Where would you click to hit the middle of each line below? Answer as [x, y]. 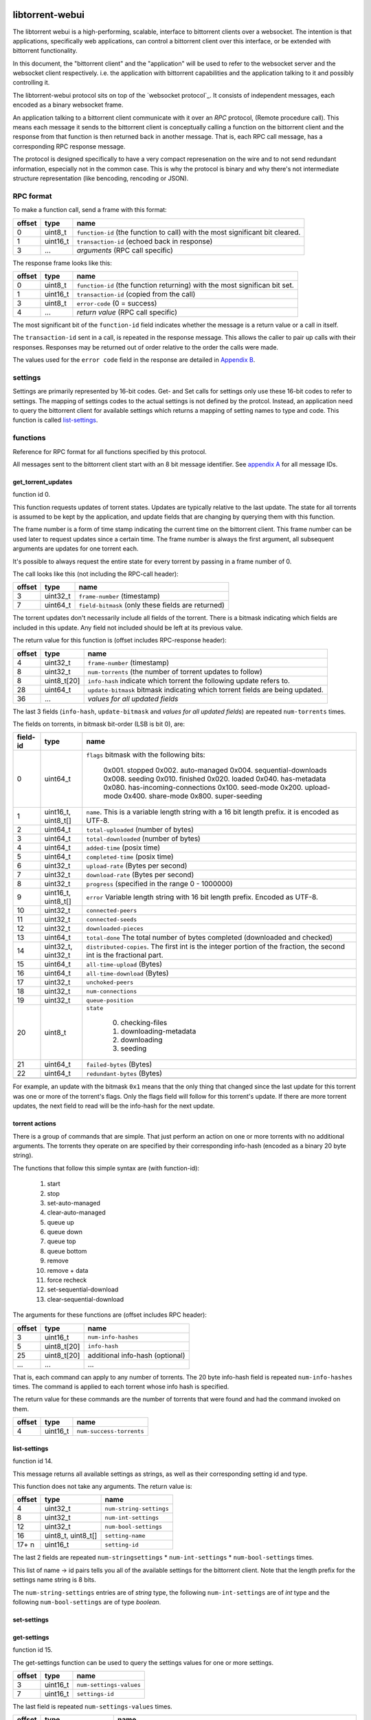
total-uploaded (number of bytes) [140, 830]
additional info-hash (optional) [136, 1355]
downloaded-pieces [115, 928]
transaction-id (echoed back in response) [145, 241]
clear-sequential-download [86, 1299]
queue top [61, 1241]
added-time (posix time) [123, 848]
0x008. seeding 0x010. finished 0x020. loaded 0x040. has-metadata [215, 779]
